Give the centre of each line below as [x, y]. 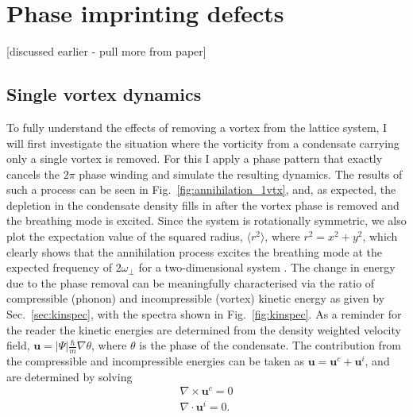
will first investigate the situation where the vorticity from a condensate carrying [203, 143]
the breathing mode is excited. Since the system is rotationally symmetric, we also [206, 220]
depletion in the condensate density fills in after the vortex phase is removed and [203, 205]
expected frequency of [60, 267]
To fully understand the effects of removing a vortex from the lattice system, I [197, 127]
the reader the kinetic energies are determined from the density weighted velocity [204, 329]
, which [380, 236]
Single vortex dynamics [104, 94]
